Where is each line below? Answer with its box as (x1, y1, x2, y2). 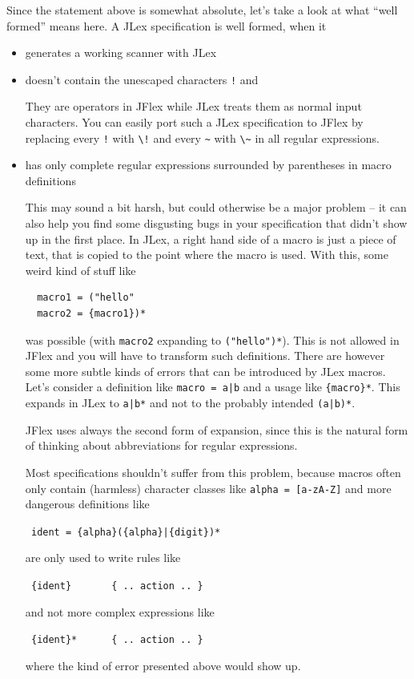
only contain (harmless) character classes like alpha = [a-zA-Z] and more (25, 479, 392, 496)
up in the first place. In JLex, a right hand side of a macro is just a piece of (25, 230, 396, 247)
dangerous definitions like (25, 495, 150, 512)
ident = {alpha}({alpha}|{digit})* (30, 526, 221, 538)
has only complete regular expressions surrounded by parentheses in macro (25, 156, 392, 173)
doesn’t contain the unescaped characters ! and (25, 71, 259, 87)
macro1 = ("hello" (37, 292, 135, 304)
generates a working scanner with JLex (25, 44, 217, 61)
